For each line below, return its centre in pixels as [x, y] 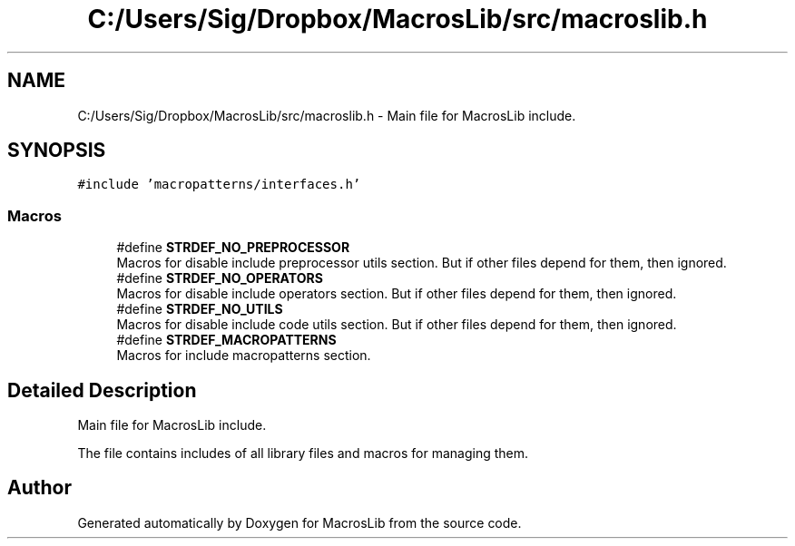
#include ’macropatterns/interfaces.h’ [219, 185]
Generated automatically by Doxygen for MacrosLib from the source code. [299, 522]
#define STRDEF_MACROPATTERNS [226, 340]
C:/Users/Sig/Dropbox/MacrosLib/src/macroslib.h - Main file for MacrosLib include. [327, 115]
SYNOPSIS [57, 151]
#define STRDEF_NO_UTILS [200, 309]
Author [39, 488]
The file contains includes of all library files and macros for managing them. [303, 453]
